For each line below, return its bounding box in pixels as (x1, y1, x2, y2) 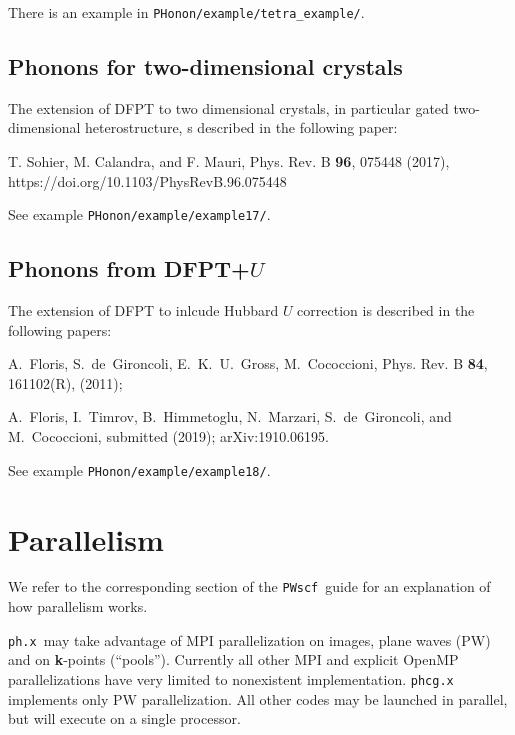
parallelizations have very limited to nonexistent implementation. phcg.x (8, 668, 454, 689)
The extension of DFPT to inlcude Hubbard (8, 300, 279, 321)
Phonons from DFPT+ (8, 253, 250, 284)
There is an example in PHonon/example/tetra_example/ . (8, 2, 365, 22)
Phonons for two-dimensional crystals (8, 51, 403, 82)
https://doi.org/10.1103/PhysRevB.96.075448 (8, 170, 287, 191)
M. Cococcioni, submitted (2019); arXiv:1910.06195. (8, 426, 329, 447)
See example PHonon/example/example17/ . (8, 204, 271, 225)
